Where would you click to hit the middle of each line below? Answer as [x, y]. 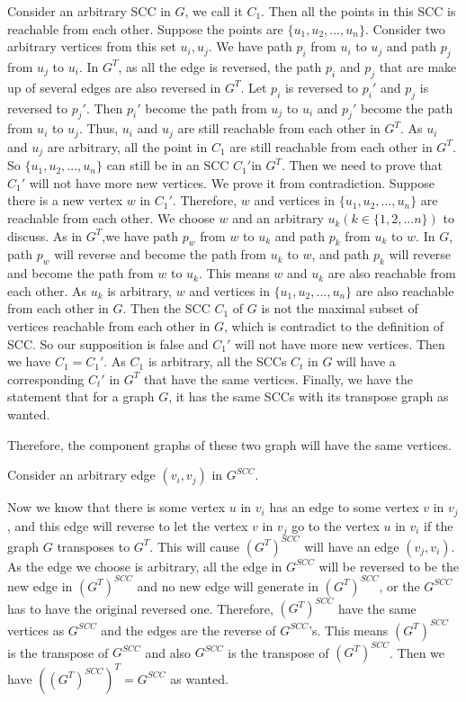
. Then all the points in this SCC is [358, 11]
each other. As [47, 290]
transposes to [94, 546]
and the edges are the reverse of [188, 630]
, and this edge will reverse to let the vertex [128, 525]
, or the [399, 585]
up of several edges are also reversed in [114, 87]
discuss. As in [45, 235]
